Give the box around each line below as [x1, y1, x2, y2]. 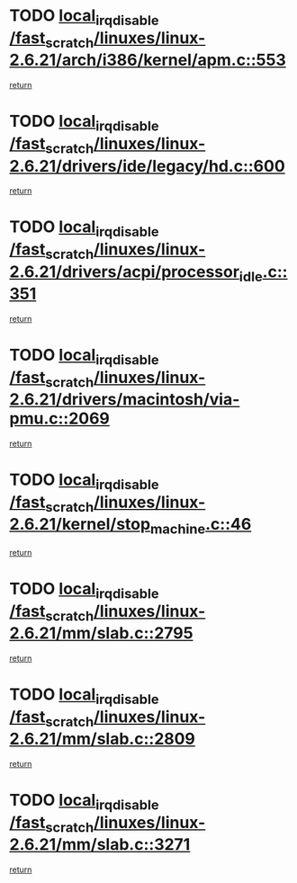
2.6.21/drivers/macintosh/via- [9, 389, 240, 410]
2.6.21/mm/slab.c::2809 [9, 729, 196, 749]
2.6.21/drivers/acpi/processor [9, 262, 240, 281]
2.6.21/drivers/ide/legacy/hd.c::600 [9, 156, 285, 176]
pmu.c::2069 [9, 408, 111, 429]
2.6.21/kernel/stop [9, 514, 151, 535]
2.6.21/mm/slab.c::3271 [9, 834, 191, 855]
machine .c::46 [149, 514, 252, 538]
